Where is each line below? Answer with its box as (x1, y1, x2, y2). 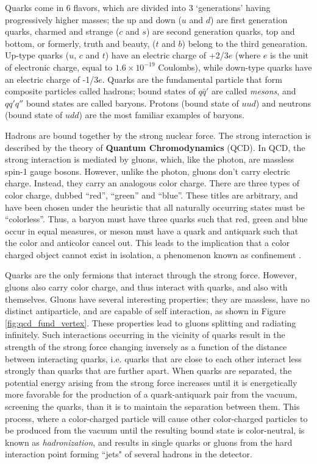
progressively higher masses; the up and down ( (5, 13, 182, 26)
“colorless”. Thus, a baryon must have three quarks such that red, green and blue (5, 213, 308, 225)
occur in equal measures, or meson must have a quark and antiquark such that (5, 224, 299, 237)
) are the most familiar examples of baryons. (79, 108, 244, 121)
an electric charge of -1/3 (5, 72, 99, 85)
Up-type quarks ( (5, 49, 69, 62)
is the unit (269, 49, 309, 62)
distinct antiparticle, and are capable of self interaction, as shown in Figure (5, 304, 286, 317)
